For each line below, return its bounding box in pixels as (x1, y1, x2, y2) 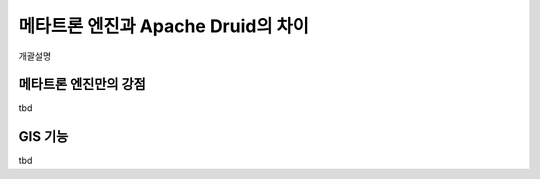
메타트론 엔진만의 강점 (18, 76, 147, 93)
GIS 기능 (18, 128, 69, 145)
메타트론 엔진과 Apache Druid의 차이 (18, 15, 310, 37)
